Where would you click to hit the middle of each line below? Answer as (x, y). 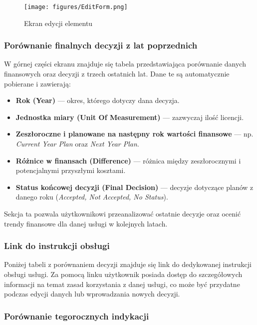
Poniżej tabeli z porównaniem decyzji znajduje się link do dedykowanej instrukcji (128, 264)
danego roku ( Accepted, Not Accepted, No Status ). (92, 197)
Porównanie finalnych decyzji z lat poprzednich (101, 45)
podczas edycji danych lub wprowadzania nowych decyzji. (92, 294)
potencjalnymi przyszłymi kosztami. (71, 170)
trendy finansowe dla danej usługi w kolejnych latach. (86, 223)
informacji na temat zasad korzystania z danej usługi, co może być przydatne (122, 284)
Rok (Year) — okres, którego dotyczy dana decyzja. (98, 100)
